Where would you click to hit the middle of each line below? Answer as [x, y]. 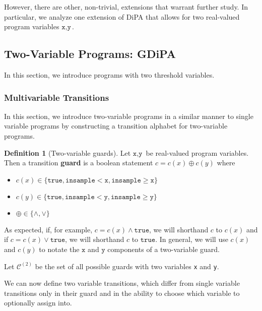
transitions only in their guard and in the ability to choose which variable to [122, 293]
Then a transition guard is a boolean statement [79, 163]
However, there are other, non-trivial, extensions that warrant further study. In [126, 7]
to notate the [59, 249]
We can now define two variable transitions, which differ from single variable [122, 283]
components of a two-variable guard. [163, 249]
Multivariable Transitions [57, 97]
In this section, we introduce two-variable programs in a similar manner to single [129, 116]
